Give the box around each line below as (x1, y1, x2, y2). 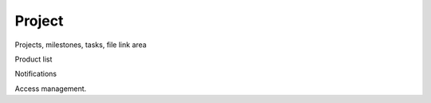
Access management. (14, 84, 87, 93)
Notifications (14, 69, 57, 79)
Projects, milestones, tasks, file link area (14, 40, 147, 50)
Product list (14, 54, 53, 64)
